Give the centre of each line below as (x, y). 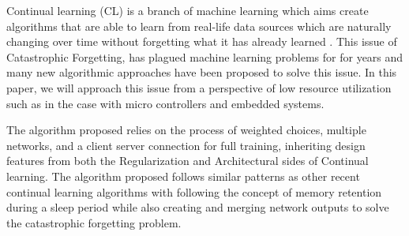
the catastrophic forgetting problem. (94, 222)
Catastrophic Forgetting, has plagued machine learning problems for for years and (205, 56)
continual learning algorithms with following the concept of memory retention (194, 191)
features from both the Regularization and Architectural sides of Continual (188, 161)
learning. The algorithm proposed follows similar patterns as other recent (183, 176)
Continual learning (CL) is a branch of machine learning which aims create (188, 10)
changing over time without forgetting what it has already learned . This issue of (202, 41)
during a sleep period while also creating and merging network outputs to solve (198, 207)
